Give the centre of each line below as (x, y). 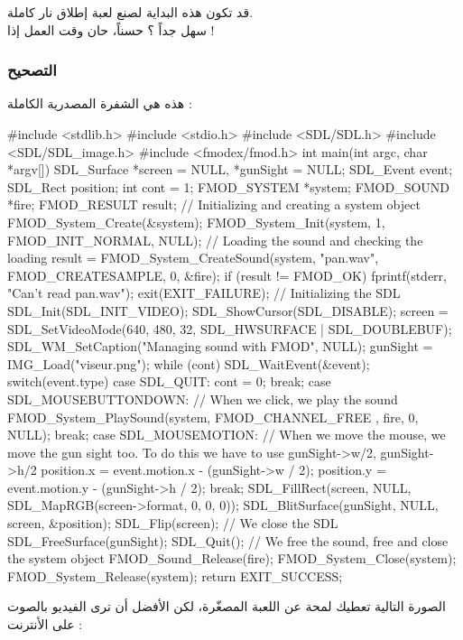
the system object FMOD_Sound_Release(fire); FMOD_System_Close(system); (232, 558)
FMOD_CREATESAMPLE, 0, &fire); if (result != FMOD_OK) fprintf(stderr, (227, 275)
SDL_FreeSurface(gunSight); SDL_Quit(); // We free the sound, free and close (228, 540)
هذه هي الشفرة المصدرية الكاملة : (100, 103)
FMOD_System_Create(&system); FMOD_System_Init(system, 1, (196, 222)
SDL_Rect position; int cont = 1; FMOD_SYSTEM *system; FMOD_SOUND (229, 186)
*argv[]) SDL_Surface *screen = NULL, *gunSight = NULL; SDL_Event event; (230, 169)
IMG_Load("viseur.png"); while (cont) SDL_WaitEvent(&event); (189, 363)
